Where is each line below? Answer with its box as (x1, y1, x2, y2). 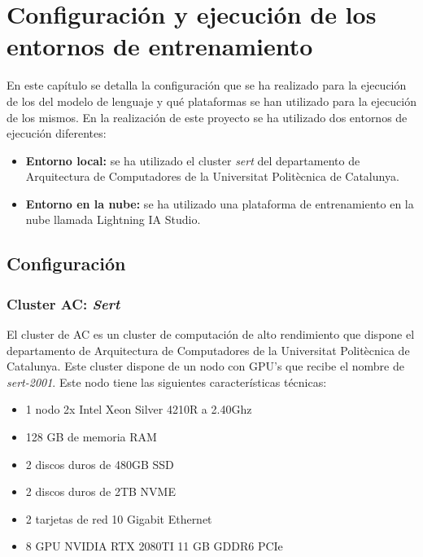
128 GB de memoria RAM (25, 428, 157, 445)
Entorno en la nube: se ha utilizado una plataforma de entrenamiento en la (25, 195, 414, 212)
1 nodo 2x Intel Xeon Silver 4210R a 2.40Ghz (25, 401, 252, 418)
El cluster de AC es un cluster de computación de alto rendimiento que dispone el (7, 326, 415, 343)
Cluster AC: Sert (7, 293, 120, 314)
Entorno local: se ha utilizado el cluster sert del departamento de (25, 151, 360, 169)
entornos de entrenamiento (7, 29, 313, 63)
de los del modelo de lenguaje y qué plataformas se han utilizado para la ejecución (7, 92, 416, 109)
